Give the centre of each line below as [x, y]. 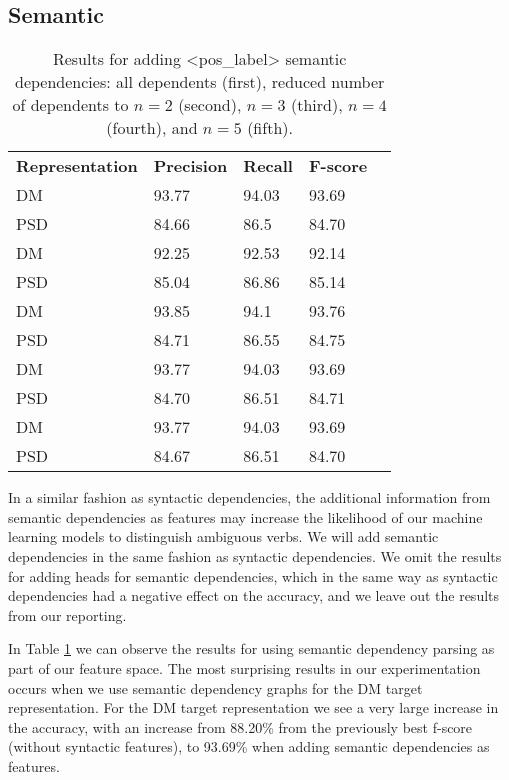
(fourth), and [152, 128]
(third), [316, 105]
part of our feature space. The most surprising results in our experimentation [244, 667]
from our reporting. [67, 614]
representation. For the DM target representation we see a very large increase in [253, 707]
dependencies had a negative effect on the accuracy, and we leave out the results [254, 595]
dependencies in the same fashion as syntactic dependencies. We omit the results [255, 555]
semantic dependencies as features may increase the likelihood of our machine [245, 516]
